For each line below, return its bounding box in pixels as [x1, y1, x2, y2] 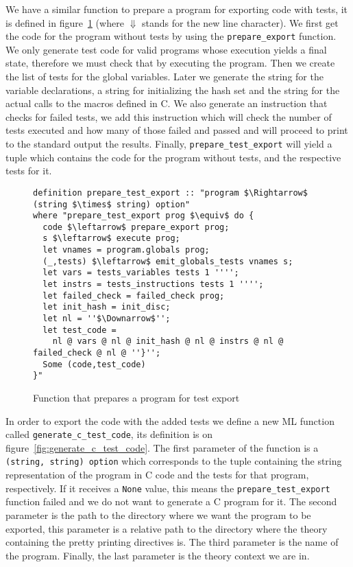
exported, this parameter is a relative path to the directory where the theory [5, 521, 328, 535]
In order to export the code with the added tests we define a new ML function [5, 413, 334, 428]
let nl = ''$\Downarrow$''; [42, 314, 171, 324]
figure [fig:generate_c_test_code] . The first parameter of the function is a [5, 440, 319, 454]
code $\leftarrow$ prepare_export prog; [42, 222, 230, 232]
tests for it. [5, 163, 52, 178]
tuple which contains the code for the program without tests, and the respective [5, 150, 341, 164]
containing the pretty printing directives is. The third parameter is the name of [5, 535, 339, 549]
